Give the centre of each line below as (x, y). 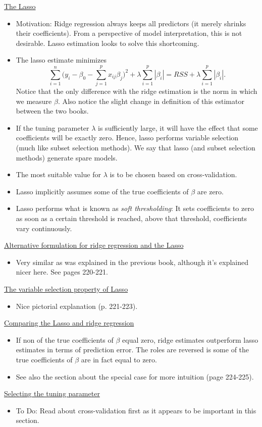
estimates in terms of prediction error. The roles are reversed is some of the (133, 350)
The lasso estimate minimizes (61, 60)
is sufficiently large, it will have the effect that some (178, 127)
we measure (34, 101)
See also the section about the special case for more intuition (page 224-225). (135, 376)
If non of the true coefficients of (65, 339)
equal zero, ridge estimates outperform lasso (190, 339)
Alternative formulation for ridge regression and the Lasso (94, 245)
